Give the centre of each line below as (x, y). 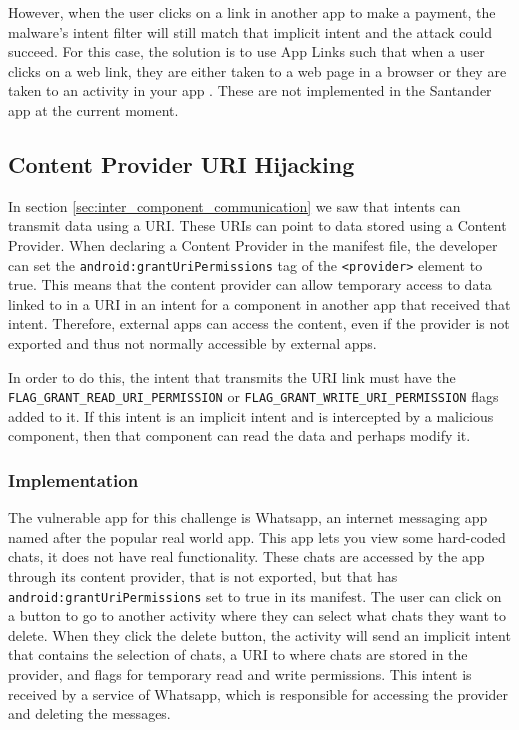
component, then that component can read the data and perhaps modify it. (239, 435)
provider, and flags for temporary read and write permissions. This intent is (240, 674)
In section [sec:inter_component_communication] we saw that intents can (234, 205)
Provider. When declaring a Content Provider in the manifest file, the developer (253, 244)
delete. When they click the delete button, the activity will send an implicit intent (259, 634)
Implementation (73, 479)
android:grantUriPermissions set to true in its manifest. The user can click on (255, 595)
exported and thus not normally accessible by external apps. (192, 342)
